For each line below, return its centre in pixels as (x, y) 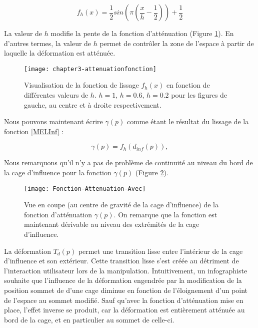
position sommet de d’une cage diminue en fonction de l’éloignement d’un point (126, 290)
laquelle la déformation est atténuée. (60, 53)
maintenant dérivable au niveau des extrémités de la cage (112, 224)
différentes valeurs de (56, 95)
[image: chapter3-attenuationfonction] (90, 69)
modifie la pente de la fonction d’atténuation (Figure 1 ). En (142, 33)
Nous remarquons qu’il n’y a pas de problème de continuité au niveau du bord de (128, 162)
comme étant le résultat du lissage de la (188, 121)
